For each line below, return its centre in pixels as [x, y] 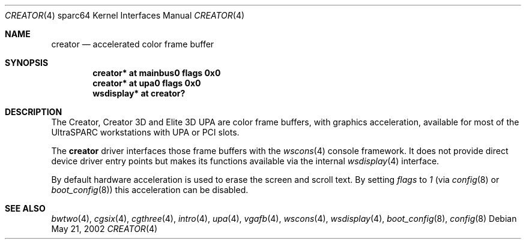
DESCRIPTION [34, 112]
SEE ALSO [25, 208]
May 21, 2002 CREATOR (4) [104, 229]
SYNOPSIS [27, 63]
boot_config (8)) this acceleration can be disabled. [150, 190]
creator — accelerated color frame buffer [133, 44]
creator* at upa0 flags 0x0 [147, 83]
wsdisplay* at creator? [139, 93]
